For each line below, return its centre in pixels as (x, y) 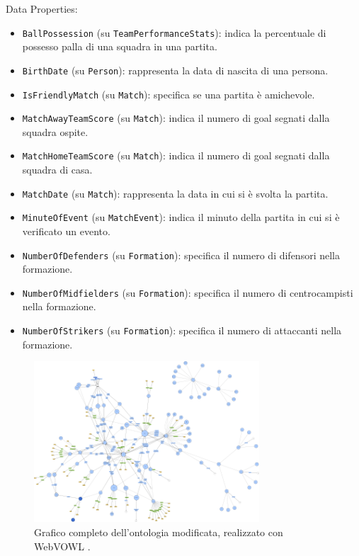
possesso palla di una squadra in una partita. (120, 46)
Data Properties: (42, 8)
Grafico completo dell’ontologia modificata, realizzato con (159, 532)
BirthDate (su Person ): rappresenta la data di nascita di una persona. (175, 70)
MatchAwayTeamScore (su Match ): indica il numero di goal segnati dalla (176, 118)
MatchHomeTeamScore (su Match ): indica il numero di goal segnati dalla (176, 155)
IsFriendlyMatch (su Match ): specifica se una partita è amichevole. (169, 94)
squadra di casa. (57, 170)
